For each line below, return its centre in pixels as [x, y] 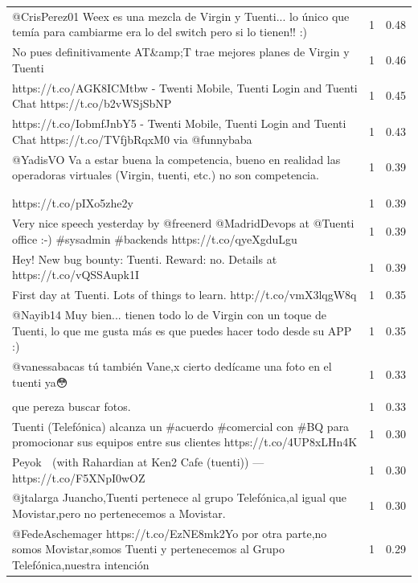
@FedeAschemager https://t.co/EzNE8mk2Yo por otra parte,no [170, 533]
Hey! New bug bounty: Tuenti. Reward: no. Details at [145, 259]
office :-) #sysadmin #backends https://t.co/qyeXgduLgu [155, 238]
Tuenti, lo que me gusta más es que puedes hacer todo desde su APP [182, 330]
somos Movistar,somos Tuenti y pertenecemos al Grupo [148, 549]
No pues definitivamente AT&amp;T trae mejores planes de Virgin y [181, 52]
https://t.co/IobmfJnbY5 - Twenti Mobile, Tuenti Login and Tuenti [179, 123]
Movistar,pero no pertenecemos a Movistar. [119, 513]
